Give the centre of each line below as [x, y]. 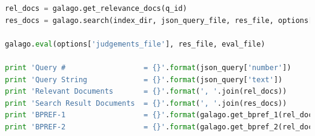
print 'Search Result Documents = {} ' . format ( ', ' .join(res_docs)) [146, 103]
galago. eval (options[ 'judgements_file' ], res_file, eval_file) [135, 44]
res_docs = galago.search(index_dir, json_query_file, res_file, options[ [159, 20]
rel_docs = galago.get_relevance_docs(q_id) [96, 8]
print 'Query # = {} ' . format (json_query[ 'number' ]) [148, 67]
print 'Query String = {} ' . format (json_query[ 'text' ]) [144, 79]
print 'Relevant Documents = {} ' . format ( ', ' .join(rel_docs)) [146, 92]
